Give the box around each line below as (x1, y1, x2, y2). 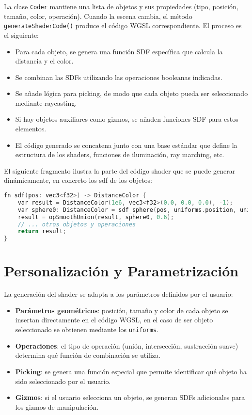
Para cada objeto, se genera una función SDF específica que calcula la (15, 46, 223, 56)
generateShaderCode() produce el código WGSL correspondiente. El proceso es (4, 20, 242, 31)
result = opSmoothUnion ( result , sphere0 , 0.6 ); (17, 213, 174, 221)
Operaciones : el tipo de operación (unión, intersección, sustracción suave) (15, 340, 238, 351)
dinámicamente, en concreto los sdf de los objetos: (4, 175, 152, 185)
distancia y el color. (15, 56, 74, 66)
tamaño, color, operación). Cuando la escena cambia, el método (4, 11, 192, 21)
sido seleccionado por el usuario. (15, 376, 111, 386)
